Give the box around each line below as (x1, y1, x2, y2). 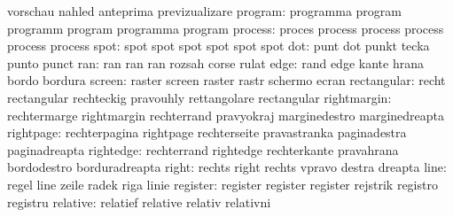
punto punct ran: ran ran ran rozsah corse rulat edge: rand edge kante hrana (7, 53, 424, 72)
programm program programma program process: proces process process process (7, 19, 444, 37)
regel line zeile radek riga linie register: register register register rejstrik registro (7, 174, 438, 193)
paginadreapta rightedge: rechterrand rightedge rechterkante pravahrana (7, 140, 399, 159)
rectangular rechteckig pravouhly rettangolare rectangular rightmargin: (7, 88, 392, 106)
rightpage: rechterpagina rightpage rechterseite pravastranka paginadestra (7, 123, 407, 142)
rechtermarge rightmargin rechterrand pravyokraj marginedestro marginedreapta (7, 105, 444, 124)
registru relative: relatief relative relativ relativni (7, 192, 271, 211)
